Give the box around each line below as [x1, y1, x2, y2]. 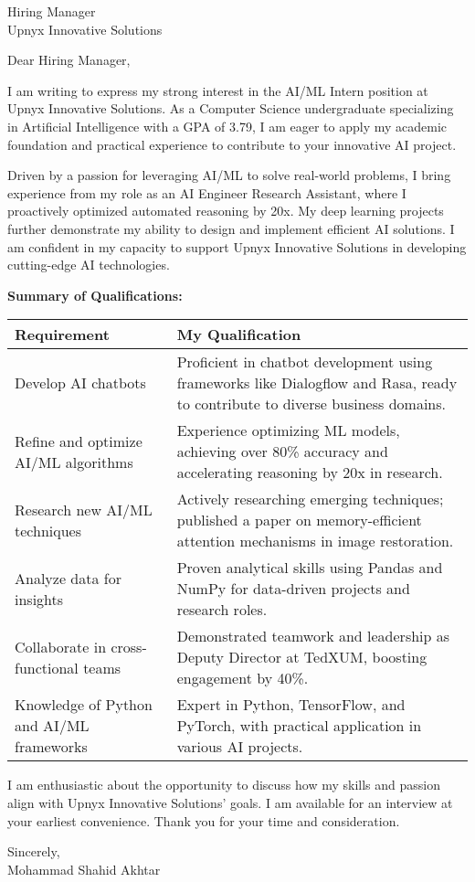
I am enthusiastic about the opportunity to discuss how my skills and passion [7, 775, 441, 794]
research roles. [176, 599, 268, 621]
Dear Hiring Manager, [7, 50, 131, 69]
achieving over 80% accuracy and [176, 441, 388, 462]
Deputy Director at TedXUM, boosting [176, 646, 427, 668]
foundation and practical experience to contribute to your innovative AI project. [7, 134, 457, 154]
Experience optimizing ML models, [176, 420, 400, 441]
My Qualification [176, 324, 301, 345]
